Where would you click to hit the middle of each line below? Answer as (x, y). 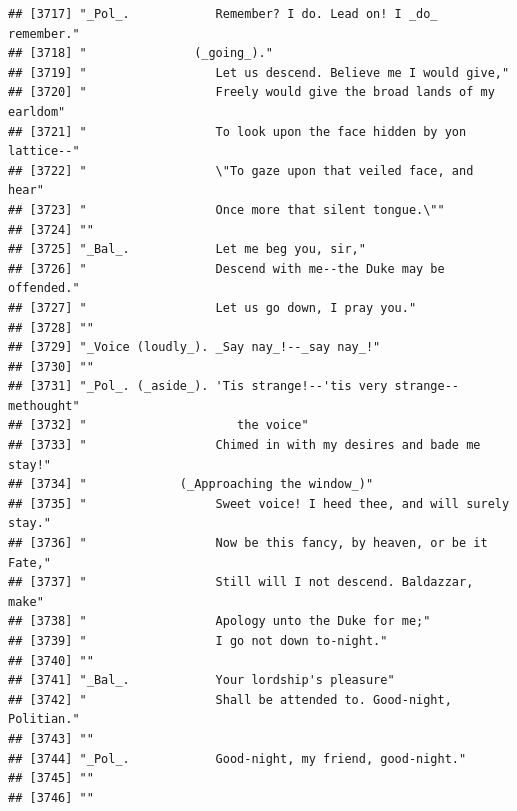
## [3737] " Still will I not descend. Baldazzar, (241, 582)
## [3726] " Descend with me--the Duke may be (226, 268)
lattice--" (44, 151)
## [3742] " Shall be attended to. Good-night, (230, 699)
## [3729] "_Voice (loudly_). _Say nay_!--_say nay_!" (194, 347)
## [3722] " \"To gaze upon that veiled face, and (241, 170)
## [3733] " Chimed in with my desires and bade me (244, 445)
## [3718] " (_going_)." (140, 53)
